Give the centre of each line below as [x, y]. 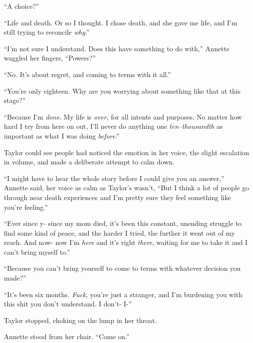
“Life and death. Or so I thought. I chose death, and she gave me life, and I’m [121, 22]
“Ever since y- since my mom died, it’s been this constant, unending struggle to [123, 223]
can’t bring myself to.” [37, 252]
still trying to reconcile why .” [47, 32]
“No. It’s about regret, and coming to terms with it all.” [88, 74]
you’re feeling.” [26, 207]
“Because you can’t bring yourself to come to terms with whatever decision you [122, 268]
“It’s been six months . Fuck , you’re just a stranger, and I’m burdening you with [123, 294]
